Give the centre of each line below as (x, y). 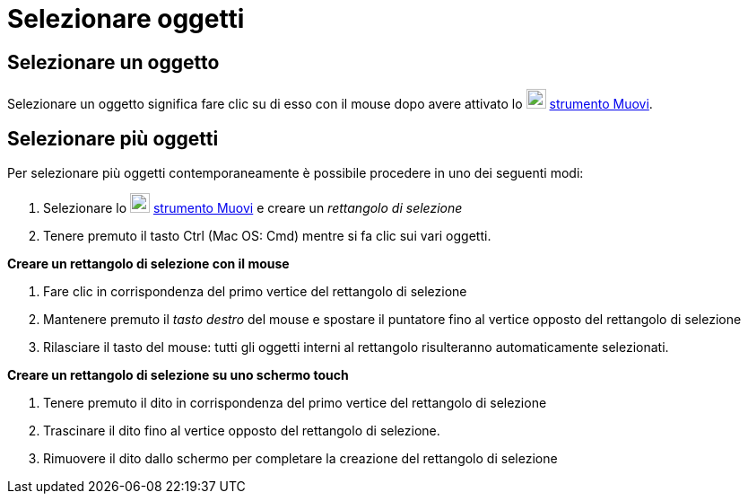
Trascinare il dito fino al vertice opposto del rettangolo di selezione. (242, 431)
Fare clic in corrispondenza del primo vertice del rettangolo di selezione (255, 292)
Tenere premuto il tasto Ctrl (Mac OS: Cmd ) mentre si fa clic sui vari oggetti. (267, 236)
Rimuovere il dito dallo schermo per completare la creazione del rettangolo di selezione (300, 459)
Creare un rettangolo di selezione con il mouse (148, 264)
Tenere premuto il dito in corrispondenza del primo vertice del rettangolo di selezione (295, 403)
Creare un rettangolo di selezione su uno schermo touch (178, 375)
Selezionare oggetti (126, 19)
